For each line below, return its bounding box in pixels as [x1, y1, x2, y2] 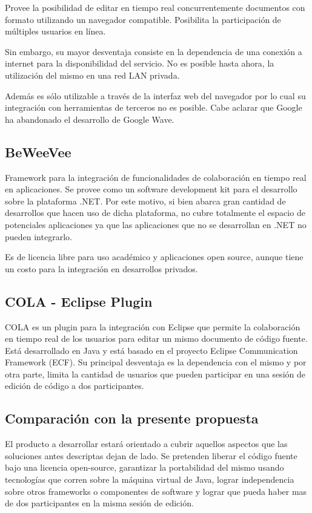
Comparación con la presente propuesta [5, 409, 259, 428]
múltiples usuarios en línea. [5, 25, 106, 38]
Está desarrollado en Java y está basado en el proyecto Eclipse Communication [5, 344, 298, 356]
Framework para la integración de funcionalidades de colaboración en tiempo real [5, 171, 307, 183]
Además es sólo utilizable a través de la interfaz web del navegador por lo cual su [5, 89, 306, 102]
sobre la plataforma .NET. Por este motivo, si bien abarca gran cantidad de [5, 194, 286, 207]
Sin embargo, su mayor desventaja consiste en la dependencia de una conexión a [5, 45, 302, 57]
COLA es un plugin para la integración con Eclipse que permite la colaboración [5, 320, 300, 333]
